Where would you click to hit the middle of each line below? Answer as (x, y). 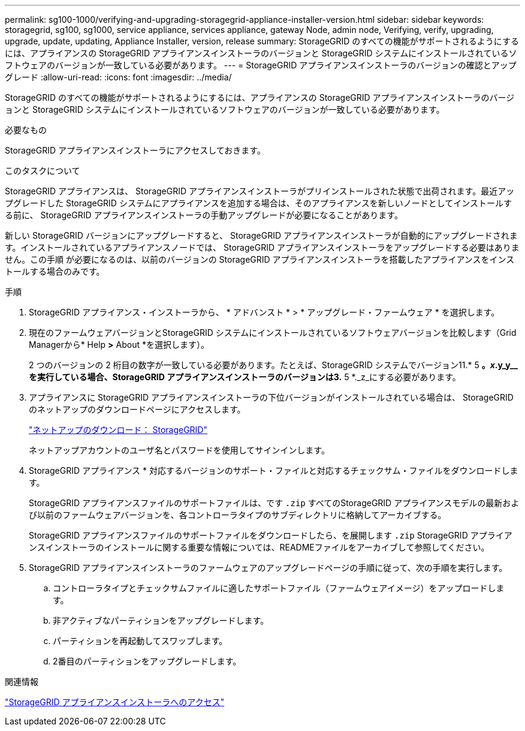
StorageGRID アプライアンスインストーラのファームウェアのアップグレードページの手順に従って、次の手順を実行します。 (268, 568)
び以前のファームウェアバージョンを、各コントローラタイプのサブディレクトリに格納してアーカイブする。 (238, 515)
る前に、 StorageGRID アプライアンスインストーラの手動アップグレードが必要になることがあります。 (204, 215)
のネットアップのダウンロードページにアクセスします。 (137, 409)
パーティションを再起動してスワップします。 (140, 641)
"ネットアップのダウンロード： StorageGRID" (118, 430)
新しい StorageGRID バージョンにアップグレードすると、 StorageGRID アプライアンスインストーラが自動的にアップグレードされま (261, 235)
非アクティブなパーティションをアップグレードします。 (161, 620)
